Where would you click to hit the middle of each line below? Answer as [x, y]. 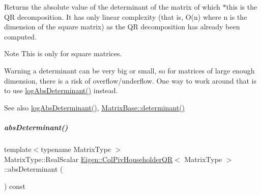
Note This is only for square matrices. [63, 53]
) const [15, 186]
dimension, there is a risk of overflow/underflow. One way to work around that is [130, 80]
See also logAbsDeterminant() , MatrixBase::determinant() [95, 107]
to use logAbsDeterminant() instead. [61, 90]
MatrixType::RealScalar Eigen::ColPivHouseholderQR [89, 159]
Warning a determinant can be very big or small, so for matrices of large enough [129, 70]
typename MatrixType [76, 149]
